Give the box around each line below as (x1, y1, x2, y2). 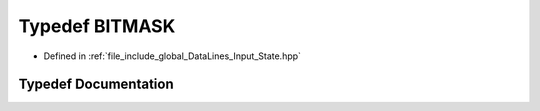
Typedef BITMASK (18, 15, 176, 37)
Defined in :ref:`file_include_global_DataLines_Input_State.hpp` (43, 50, 302, 62)
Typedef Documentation (18, 76, 174, 93)
